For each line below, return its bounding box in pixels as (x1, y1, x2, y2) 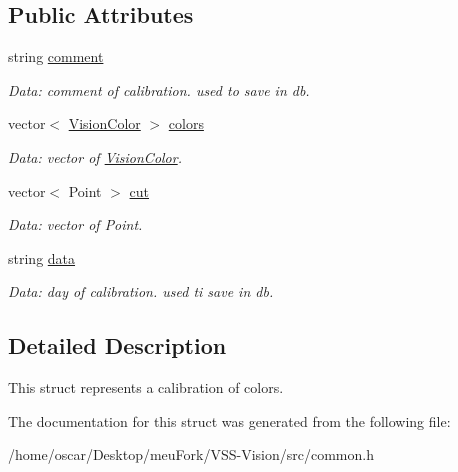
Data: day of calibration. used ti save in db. (8, 281, 274, 302)
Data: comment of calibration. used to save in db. (8, 79, 310, 100)
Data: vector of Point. (8, 214, 143, 235)
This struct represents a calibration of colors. (8, 377, 284, 398)
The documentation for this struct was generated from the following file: (8, 410, 451, 431)
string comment (8, 46, 104, 67)
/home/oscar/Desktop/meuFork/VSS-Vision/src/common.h (8, 444, 374, 465)
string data (8, 247, 76, 268)
